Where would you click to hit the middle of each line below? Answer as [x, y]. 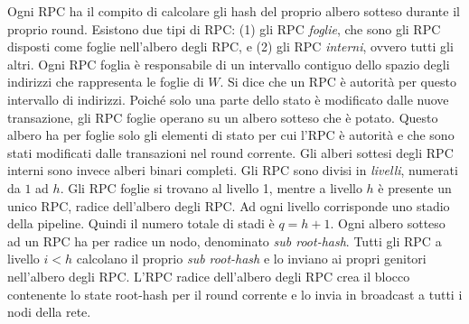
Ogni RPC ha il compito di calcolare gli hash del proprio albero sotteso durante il [234, 11]
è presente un [415, 187]
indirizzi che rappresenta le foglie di [106, 82]
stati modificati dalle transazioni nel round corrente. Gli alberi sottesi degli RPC [230, 152]
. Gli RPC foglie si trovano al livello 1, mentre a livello [211, 187]
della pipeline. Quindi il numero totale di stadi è [141, 223]
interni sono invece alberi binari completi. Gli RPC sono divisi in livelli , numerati [233, 170]
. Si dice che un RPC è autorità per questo [338, 82]
